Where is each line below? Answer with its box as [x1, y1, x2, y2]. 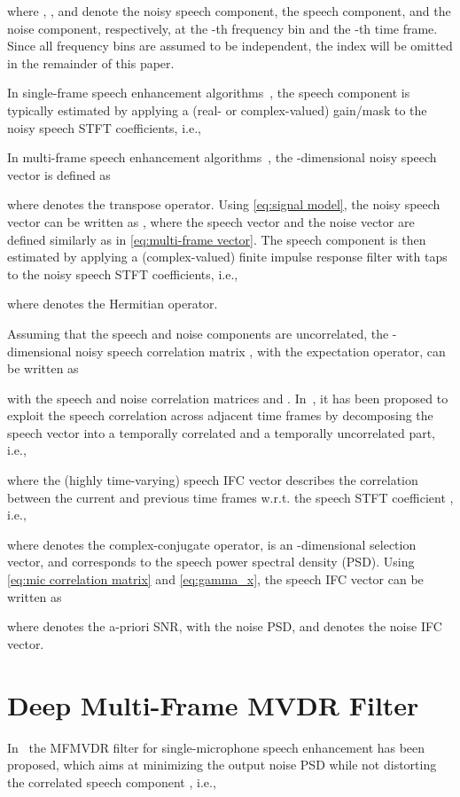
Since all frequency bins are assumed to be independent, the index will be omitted [7, 36, 453, 55]
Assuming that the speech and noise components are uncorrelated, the [7, 324, 389, 342]
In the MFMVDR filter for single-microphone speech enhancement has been [7, 738, 425, 756]
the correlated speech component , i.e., [7, 772, 216, 791]
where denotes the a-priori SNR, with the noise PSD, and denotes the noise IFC [7, 617, 442, 636]
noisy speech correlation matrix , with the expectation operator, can [75, 341, 446, 360]
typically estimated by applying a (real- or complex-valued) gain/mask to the [7, 100, 427, 119]
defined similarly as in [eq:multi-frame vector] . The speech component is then [7, 230, 426, 248]
